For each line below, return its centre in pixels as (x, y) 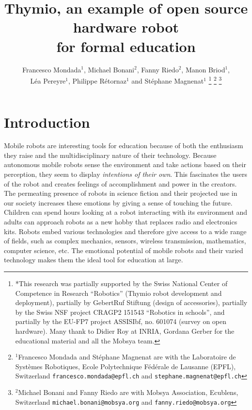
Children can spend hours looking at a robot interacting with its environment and (126, 212)
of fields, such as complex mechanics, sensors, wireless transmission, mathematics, (125, 241)
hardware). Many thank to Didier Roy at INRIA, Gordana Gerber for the (125, 331)
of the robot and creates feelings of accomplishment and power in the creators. (120, 183)
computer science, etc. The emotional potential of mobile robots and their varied (124, 250)
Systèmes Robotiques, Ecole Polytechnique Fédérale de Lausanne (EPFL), (126, 366)
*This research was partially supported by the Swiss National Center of (121, 283)
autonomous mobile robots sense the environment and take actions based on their (125, 164)
